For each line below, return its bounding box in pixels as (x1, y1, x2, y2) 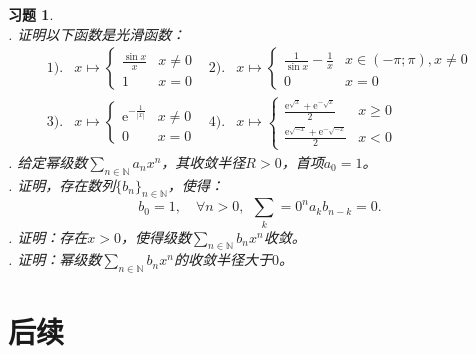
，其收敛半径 (161, 151, 246, 172)
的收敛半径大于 (173, 249, 272, 270)
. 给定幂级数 (8, 151, 88, 172)
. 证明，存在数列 (8, 174, 116, 195)
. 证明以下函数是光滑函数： (8, 23, 186, 44)
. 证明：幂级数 (8, 249, 102, 270)
